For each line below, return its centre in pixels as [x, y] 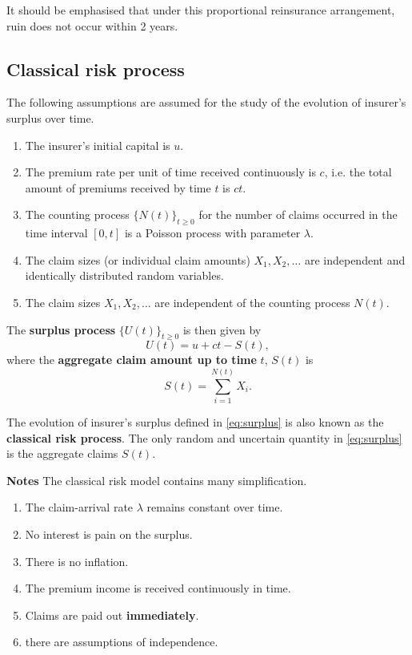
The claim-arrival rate [79, 507]
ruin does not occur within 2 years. [92, 25]
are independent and [355, 259]
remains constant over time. [215, 507]
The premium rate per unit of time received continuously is [170, 172]
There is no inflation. [77, 561]
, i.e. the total [358, 172]
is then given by [222, 329]
